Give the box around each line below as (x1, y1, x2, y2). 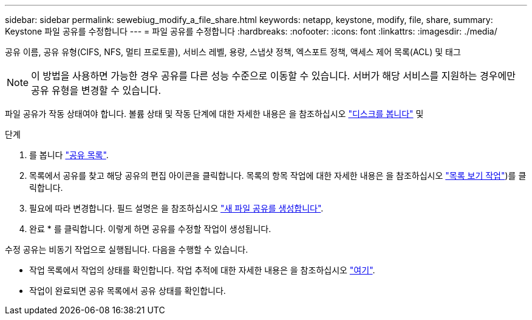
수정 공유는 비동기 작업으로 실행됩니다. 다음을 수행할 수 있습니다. (5, 244, 248, 255)
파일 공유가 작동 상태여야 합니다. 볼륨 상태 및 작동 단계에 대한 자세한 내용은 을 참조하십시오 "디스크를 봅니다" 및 (5, 108, 424, 119)
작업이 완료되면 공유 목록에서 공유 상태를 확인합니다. (29, 285, 226, 296)
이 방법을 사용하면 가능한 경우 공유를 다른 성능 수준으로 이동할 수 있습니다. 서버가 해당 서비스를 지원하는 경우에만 (31, 70, 516, 82)
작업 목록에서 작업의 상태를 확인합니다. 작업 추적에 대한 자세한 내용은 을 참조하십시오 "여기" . (29, 265, 375, 275)
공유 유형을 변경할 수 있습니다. (31, 84, 162, 96)
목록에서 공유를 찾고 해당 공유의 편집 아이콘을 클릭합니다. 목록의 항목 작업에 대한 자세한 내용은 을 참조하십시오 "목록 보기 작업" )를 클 (29, 170, 527, 181)
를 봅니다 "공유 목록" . (29, 150, 109, 160)
